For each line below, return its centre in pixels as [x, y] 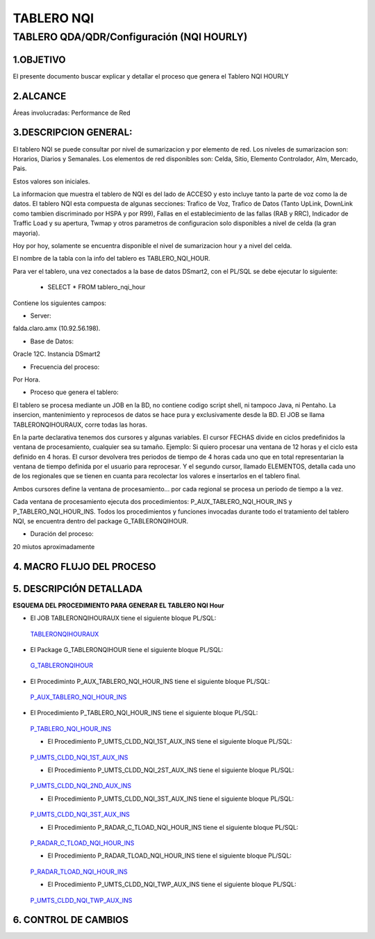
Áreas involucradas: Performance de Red [72, 113]
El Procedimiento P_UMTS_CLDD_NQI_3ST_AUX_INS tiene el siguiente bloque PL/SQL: [171, 799]
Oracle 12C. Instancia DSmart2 [57, 354]
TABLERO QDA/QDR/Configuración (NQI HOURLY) [130, 37]
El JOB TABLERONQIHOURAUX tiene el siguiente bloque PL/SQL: [123, 618]
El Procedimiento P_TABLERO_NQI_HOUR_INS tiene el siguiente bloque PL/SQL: [144, 713]
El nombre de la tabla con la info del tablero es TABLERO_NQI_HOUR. [112, 259]
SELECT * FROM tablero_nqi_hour [97, 287]
